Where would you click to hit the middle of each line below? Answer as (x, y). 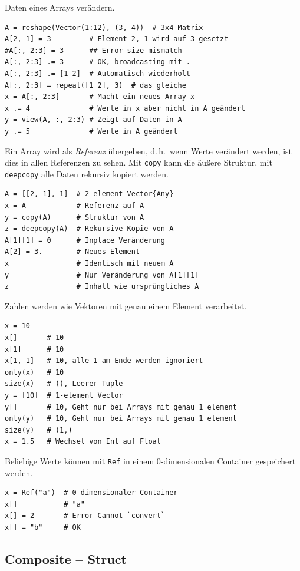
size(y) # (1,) (39, 430)
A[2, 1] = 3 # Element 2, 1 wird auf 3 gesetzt (117, 39)
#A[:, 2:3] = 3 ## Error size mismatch (93, 50)
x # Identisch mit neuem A (89, 263)
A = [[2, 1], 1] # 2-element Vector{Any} (89, 194)
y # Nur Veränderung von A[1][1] (102, 275)
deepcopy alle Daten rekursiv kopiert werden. (87, 174)
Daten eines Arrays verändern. (60, 7)
